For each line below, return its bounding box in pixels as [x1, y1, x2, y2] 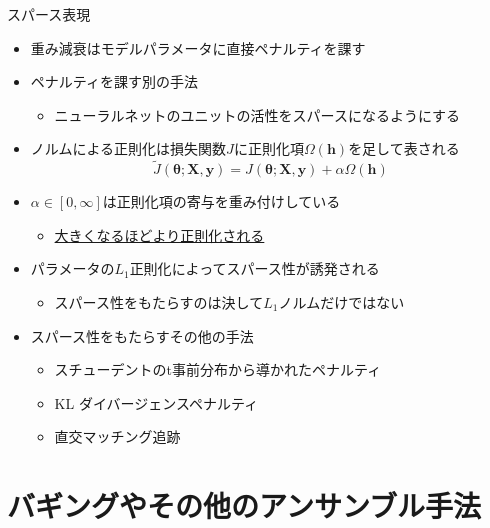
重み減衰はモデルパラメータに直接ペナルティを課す [30, 37, 366, 58]
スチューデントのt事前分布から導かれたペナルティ [54, 359, 382, 380]
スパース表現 [7, 4, 91, 24]
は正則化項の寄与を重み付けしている [102, 191, 341, 212]
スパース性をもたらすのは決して [54, 291, 264, 312]
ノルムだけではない [278, 291, 405, 312]
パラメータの [30, 258, 115, 279]
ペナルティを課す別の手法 [30, 71, 198, 92]
